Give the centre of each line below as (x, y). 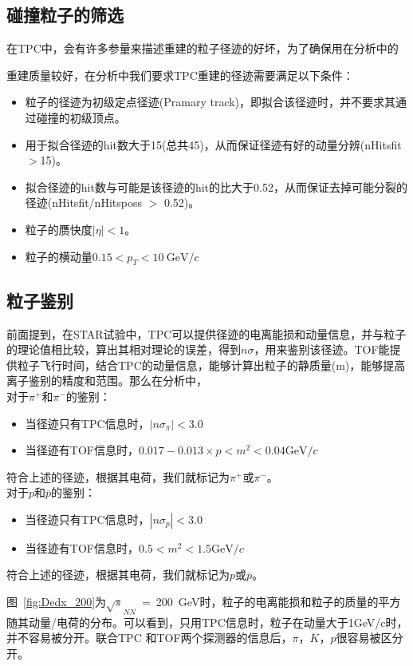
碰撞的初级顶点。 (81, 117)
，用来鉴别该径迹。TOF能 (322, 349)
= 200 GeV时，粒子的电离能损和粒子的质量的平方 (271, 602)
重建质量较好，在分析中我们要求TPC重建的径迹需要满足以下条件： (180, 75)
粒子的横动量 (59, 256)
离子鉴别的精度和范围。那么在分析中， (107, 381)
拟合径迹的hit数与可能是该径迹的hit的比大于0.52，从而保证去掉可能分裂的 (216, 186)
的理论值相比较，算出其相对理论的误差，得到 (124, 349)
